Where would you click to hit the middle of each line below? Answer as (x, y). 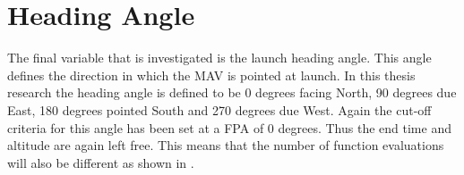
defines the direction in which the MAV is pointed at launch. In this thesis (211, 75)
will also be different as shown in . (101, 162)
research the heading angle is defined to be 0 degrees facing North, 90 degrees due (232, 92)
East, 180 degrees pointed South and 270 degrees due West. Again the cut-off (219, 109)
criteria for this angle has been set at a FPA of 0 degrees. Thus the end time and (229, 127)
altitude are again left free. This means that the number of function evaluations (226, 145)
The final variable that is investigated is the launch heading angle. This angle (219, 58)
